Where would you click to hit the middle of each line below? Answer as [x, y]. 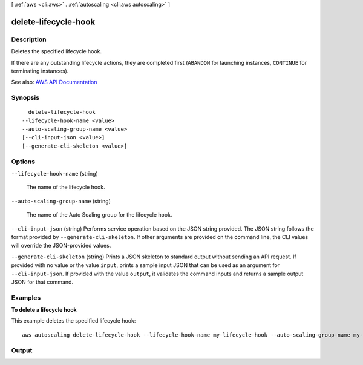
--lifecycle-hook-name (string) [54, 173]
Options [23, 162]
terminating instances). [40, 71]
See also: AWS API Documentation [54, 82]
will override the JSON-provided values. [61, 246]
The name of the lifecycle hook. [66, 187]
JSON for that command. [42, 282]
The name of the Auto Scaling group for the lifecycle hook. [99, 215]
